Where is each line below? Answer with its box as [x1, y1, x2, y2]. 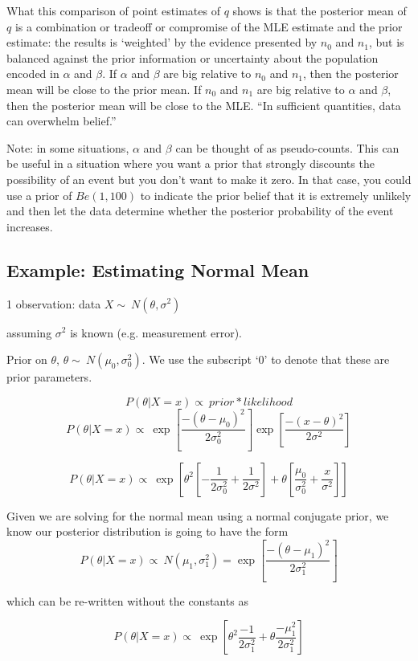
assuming [6, 324, 52, 341]
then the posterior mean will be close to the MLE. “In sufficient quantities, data [6, 96, 401, 113]
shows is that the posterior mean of [232, 2, 407, 18]
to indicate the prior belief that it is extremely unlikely [140, 186, 412, 203]
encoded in [6, 65, 59, 82]
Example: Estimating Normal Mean [6, 257, 309, 282]
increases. [6, 218, 53, 235]
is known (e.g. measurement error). [70, 324, 242, 341]
